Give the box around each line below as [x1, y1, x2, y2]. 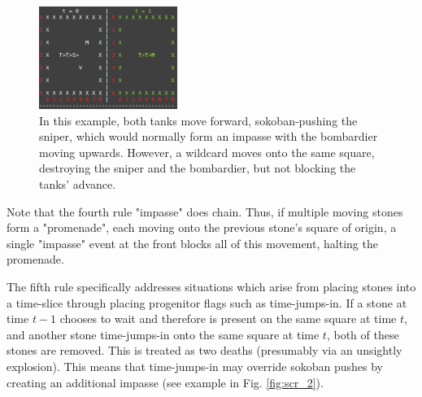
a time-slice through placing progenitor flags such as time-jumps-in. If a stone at [7, 294, 407, 311]
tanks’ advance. [39, 176, 116, 193]
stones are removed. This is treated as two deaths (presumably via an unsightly [7, 342, 402, 359]
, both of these [326, 325, 399, 342]
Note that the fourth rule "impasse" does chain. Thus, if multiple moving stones [7, 203, 403, 220]
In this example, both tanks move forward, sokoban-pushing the [39, 111, 358, 129]
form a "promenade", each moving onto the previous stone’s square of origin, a [7, 219, 397, 236]
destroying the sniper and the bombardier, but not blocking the [39, 159, 356, 177]
